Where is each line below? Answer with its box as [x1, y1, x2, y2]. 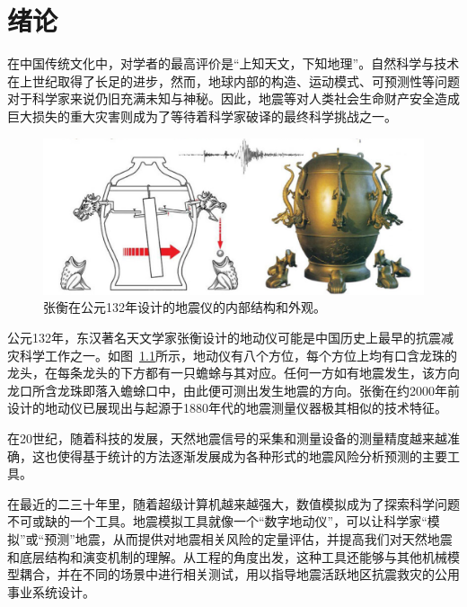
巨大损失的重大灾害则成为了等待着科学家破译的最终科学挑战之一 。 [7, 106, 397, 125]
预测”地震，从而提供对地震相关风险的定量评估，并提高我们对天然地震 [44, 529, 453, 548]
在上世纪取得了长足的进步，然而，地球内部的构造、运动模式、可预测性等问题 [7, 71, 460, 90]
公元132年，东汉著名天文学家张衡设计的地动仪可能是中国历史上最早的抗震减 [7, 328, 454, 346]
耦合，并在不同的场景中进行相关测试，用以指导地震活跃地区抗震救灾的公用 [19, 565, 460, 584]
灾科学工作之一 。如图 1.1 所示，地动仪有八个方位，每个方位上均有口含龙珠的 [7, 345, 457, 364]
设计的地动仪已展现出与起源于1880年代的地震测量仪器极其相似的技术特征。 [7, 398, 447, 417]
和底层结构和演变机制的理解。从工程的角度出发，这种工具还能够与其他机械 [7, 547, 447, 566]
